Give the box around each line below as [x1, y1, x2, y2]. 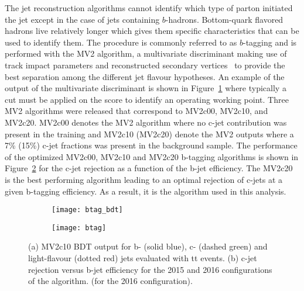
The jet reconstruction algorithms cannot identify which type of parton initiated [5, 2, 293, 13]
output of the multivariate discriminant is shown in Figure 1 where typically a [5, 82, 286, 94]
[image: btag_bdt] [52, 206, 123, 214]
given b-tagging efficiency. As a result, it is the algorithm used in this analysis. [5, 185, 286, 197]
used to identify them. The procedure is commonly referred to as [5, 36, 237, 48]
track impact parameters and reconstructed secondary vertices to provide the [5, 58, 285, 71]
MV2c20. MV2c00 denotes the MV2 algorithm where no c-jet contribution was [5, 116, 287, 128]
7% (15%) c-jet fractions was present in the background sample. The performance [5, 139, 298, 151]
